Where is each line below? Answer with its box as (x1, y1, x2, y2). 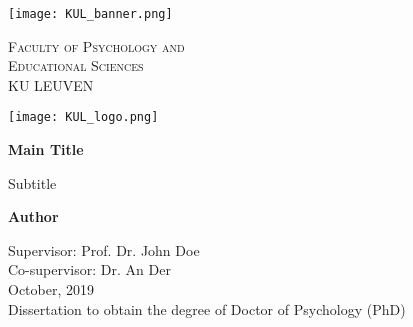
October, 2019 (8, 279, 94, 300)
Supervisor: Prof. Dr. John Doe (8, 239, 200, 260)
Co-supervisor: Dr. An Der (8, 259, 171, 280)
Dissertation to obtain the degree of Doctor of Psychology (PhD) (8, 298, 406, 319)
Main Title (8, 139, 84, 160)
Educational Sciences (8, 55, 144, 76)
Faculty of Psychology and (8, 35, 185, 56)
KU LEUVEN (8, 74, 94, 95)
